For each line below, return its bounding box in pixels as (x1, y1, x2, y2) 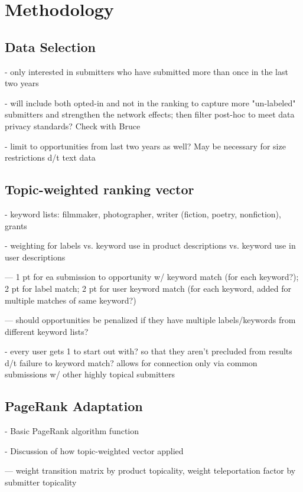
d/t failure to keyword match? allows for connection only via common (5, 356, 258, 369)
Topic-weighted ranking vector (5, 180, 194, 198)
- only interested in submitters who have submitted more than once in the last (5, 65, 288, 77)
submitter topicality (5, 476, 77, 488)
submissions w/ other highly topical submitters (5, 368, 175, 380)
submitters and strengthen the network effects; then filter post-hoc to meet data (5, 108, 295, 120)
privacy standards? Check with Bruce (5, 119, 141, 132)
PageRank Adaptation (5, 397, 143, 415)
